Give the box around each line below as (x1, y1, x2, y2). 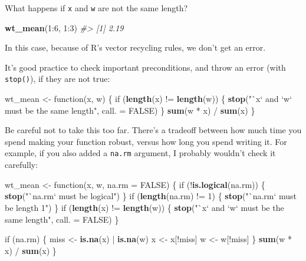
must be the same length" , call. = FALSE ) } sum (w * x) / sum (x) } (5, 104, 255, 116)
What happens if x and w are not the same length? (5, 2, 188, 14)
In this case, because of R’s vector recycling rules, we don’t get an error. (5, 41, 266, 54)
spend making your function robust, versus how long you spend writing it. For (5, 135, 287, 147)
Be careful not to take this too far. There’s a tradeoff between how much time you (5, 124, 302, 136)
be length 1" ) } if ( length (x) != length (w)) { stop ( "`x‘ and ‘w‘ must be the (5, 201, 284, 213)
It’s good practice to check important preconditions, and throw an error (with (5, 61, 286, 73)
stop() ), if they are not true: (5, 72, 110, 85)
